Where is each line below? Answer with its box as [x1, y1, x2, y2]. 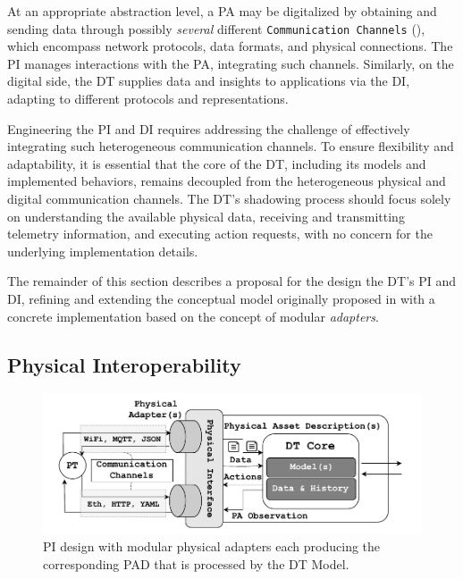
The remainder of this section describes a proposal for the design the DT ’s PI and [7, 272, 457, 290]
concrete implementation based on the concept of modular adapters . [7, 306, 379, 325]
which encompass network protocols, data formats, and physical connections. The [7, 37, 453, 55]
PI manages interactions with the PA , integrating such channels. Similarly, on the [7, 54, 454, 72]
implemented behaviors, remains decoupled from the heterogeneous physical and [7, 172, 446, 190]
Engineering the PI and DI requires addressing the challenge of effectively [7, 119, 410, 138]
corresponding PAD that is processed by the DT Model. [43, 555, 349, 574]
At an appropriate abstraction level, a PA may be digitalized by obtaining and [7, 2, 437, 20]
